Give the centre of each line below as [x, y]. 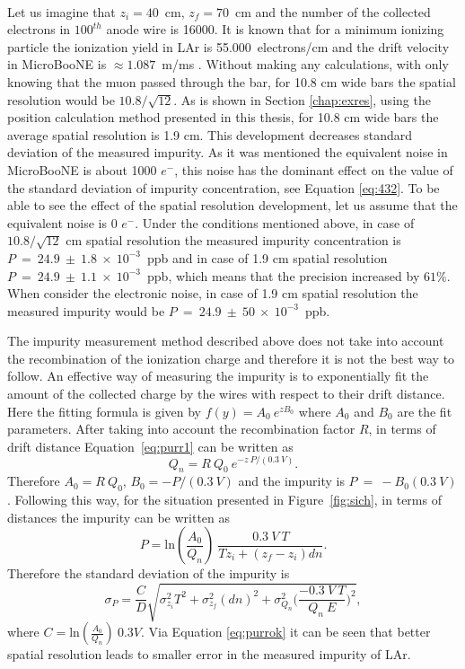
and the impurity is [291, 481]
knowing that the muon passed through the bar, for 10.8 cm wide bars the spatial [232, 81]
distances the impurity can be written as [119, 517]
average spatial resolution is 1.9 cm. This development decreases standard [210, 134]
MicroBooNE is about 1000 [82, 169]
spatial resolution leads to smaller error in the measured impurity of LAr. [209, 654]
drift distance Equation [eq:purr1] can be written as [150, 446]
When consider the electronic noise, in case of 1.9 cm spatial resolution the [213, 293]
